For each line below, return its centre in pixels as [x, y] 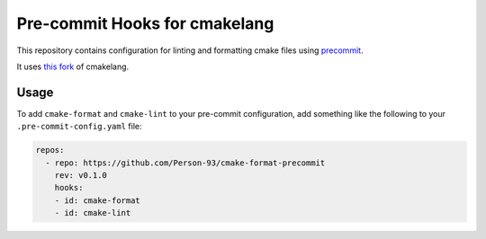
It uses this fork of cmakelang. [73, 66]
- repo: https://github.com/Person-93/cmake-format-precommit [185, 163]
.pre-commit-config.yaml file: [79, 127]
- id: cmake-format [98, 200]
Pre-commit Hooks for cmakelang [145, 23]
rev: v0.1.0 [81, 175]
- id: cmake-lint [93, 213]
